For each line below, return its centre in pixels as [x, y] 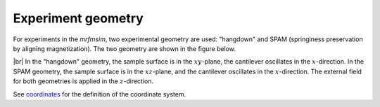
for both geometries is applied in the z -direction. [83, 81]
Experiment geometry [78, 18]
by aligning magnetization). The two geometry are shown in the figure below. [124, 48]
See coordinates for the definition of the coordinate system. [100, 94]
